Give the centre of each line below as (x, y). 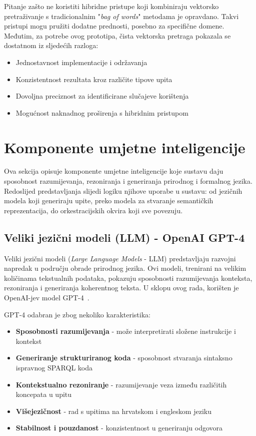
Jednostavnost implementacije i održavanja (81, 62)
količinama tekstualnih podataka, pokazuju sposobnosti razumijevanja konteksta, (128, 278)
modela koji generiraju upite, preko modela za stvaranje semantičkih (109, 200)
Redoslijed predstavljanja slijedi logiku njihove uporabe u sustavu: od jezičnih (123, 190)
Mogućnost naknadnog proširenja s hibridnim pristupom (102, 112)
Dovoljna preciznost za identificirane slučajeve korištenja (102, 96)
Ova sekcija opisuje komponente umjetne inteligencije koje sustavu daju (114, 171)
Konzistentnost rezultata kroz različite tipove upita (94, 79)
